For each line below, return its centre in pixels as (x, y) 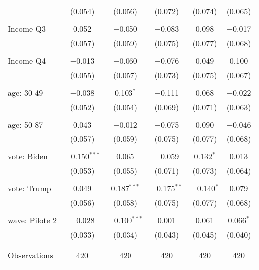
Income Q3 (27, 29)
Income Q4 (27, 61)
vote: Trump (30, 188)
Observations (31, 255)
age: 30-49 (26, 92)
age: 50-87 (26, 124)
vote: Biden (28, 156)
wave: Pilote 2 (32, 220)
